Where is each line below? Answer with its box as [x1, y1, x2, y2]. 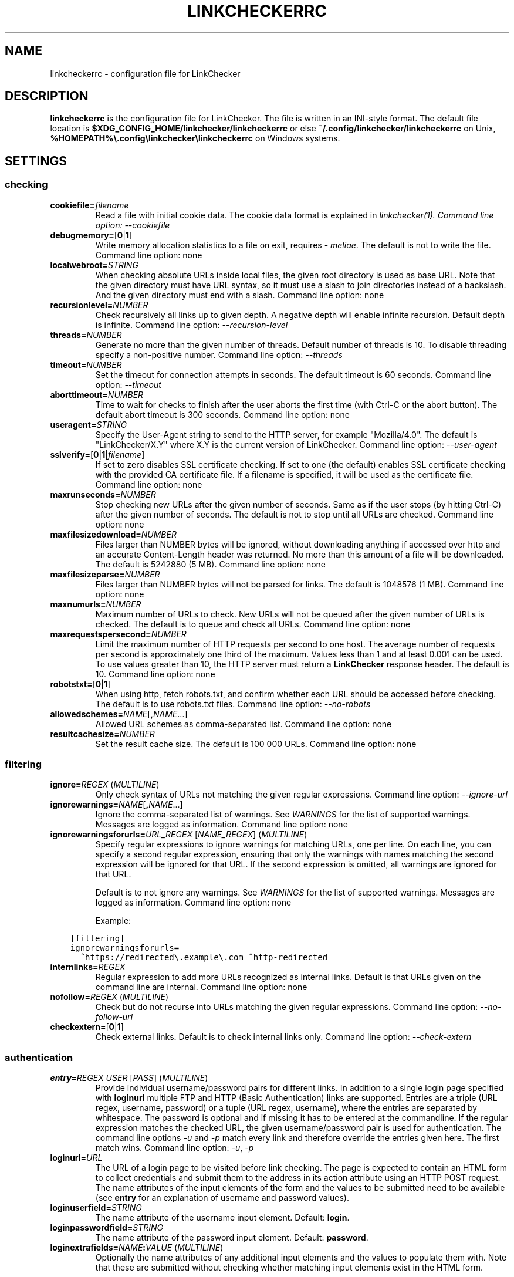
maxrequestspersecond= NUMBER [50, 629, 187, 639]
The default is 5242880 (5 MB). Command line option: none [95, 559, 326, 569]
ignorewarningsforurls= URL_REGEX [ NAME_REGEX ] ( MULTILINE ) [50, 829, 307, 840]
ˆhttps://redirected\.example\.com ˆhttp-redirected [80, 952, 328, 962]
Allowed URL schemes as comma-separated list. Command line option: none [95, 718, 392, 729]
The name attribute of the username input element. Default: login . [95, 1212, 350, 1223]
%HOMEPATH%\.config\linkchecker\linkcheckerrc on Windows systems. [50, 133, 340, 144]
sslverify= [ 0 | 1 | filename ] [50, 449, 145, 460]
